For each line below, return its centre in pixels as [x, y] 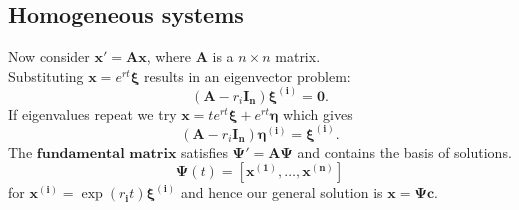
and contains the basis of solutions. [404, 151]
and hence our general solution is [281, 192]
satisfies [204, 151]
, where [168, 56]
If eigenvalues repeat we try [92, 113]
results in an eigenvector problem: [247, 75]
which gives [318, 113]
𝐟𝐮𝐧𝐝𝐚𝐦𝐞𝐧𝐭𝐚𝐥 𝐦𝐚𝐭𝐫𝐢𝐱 [106, 153]
